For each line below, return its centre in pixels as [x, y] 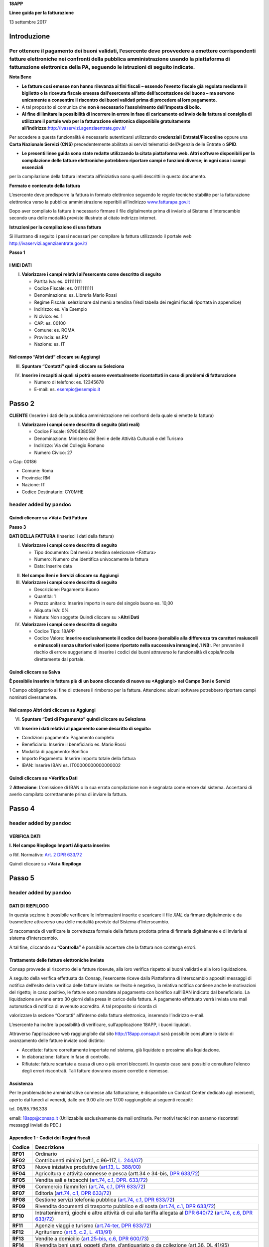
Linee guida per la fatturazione [42, 13]
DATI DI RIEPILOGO [29, 906]
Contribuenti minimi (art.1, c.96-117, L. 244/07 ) [89, 1161]
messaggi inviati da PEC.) [35, 1125]
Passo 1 [17, 252]
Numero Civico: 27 [53, 452]
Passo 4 [22, 809]
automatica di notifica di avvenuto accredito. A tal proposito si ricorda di [83, 1006]
